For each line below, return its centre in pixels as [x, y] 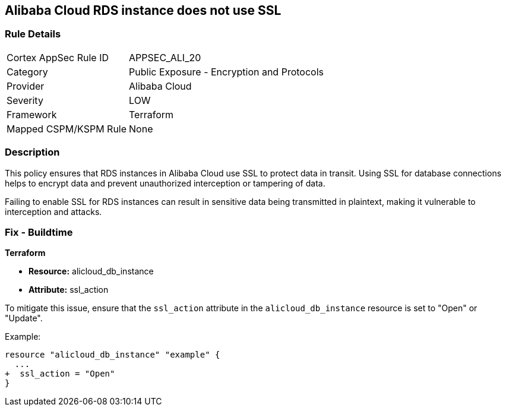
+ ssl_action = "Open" [60, 374]
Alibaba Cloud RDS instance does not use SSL [143, 10]
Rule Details [33, 34]
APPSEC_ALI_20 [165, 57]
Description [32, 152]
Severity [25, 100]
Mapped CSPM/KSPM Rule [67, 129]
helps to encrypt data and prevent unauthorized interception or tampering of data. [165, 183]
